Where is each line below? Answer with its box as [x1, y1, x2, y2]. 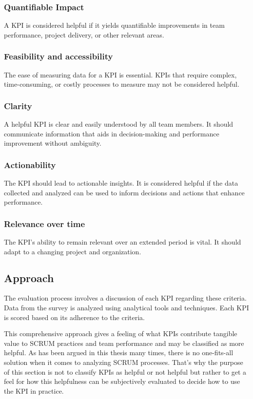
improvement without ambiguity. [4, 138, 101, 148]
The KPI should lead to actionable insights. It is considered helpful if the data [4, 178, 238, 188]
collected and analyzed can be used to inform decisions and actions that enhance [4, 187, 245, 197]
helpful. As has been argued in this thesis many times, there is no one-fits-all [4, 347, 234, 358]
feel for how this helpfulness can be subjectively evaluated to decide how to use [4, 376, 240, 386]
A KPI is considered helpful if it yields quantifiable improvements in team [4, 20, 225, 30]
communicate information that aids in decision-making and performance [4, 128, 219, 138]
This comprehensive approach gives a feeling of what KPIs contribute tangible [4, 328, 237, 339]
